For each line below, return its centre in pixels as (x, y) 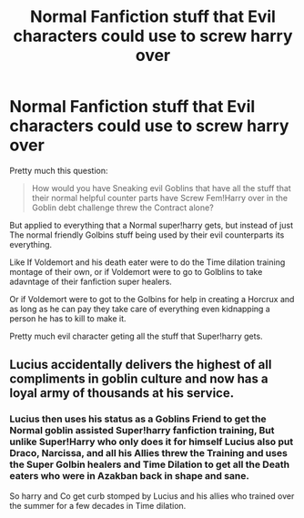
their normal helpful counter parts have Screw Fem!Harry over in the (160, 198)
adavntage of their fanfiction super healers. (91, 281)
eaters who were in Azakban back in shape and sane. (130, 476)
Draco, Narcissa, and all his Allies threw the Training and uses (149, 453)
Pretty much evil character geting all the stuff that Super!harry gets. (136, 336)
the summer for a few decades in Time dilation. (98, 505)
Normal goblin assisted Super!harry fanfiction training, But (142, 431)
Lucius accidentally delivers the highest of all (141, 365)
